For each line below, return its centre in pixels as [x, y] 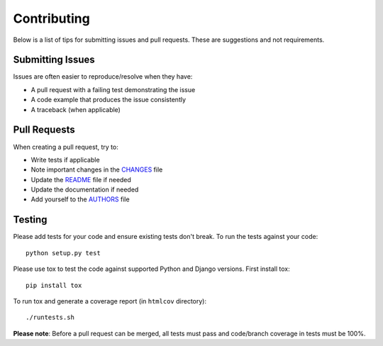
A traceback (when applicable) [76, 109]
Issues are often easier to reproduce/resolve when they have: [103, 77]
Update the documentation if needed [85, 190]
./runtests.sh [50, 318]
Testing [30, 220]
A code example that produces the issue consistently [109, 100]
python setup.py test [63, 253]
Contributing [51, 18]
